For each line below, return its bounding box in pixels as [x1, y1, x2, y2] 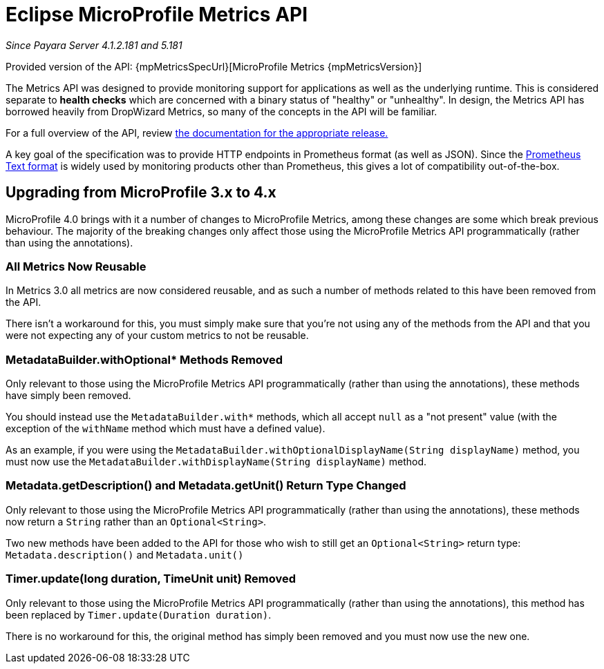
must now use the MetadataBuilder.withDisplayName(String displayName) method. [6, 456, 427, 468]
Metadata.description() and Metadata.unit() [6, 548, 244, 561]
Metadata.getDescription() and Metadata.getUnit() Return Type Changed [6, 478, 406, 493]
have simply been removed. [6, 389, 131, 402]
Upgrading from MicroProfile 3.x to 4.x [6, 184, 276, 202]
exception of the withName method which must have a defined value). [6, 423, 325, 435]
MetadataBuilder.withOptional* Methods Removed [6, 352, 283, 367]
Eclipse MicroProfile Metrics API [6, 3, 308, 26]
